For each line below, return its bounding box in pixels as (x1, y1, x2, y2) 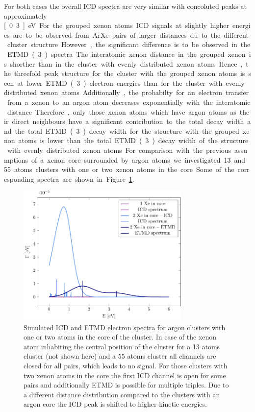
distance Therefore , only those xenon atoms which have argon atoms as (7, 106, 236, 117)
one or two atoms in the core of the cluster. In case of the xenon (24, 332, 217, 342)
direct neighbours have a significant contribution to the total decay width (12, 116, 244, 126)
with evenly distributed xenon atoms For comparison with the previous (7, 145, 231, 155)
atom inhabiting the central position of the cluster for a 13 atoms (24, 341, 220, 351)
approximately (4, 10, 47, 21)
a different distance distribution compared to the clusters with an (24, 389, 220, 399)
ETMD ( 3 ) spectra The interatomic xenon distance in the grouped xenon (7, 48, 246, 59)
